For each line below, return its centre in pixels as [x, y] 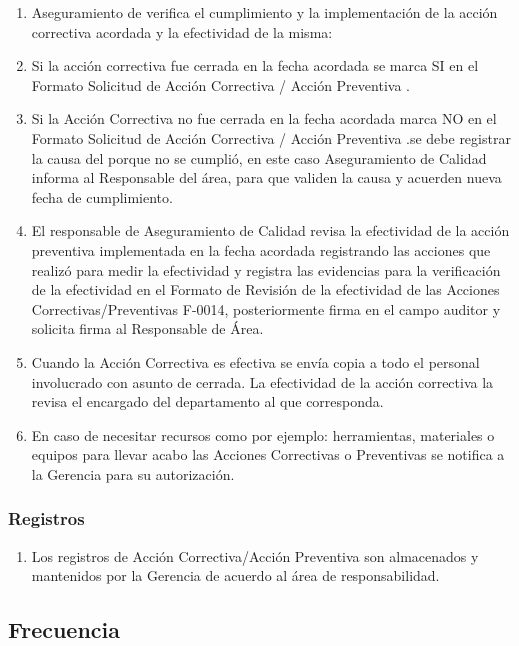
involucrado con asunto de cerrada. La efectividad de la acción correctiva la [262, 381]
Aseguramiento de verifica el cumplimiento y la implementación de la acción [264, 12]
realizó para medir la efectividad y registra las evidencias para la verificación [266, 269]
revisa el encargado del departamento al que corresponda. [207, 401]
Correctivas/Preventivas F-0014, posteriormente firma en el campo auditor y [266, 308]
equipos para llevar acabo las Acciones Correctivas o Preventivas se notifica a [268, 454]
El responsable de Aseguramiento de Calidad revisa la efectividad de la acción [270, 230]
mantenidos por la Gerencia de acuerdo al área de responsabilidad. [235, 575]
